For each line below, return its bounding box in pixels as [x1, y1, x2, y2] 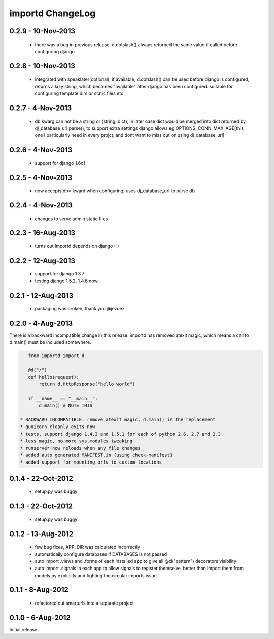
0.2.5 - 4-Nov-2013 [9, 173, 73, 182]
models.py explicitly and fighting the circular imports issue [35, 572, 157, 578]
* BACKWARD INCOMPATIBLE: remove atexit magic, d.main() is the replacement [20, 416, 216, 422]
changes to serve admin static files [35, 216, 108, 222]
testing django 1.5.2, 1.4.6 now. [35, 278, 99, 284]
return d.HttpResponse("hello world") [39, 381, 135, 387]
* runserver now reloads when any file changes [20, 445, 141, 451]
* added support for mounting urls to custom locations [20, 459, 162, 465]
